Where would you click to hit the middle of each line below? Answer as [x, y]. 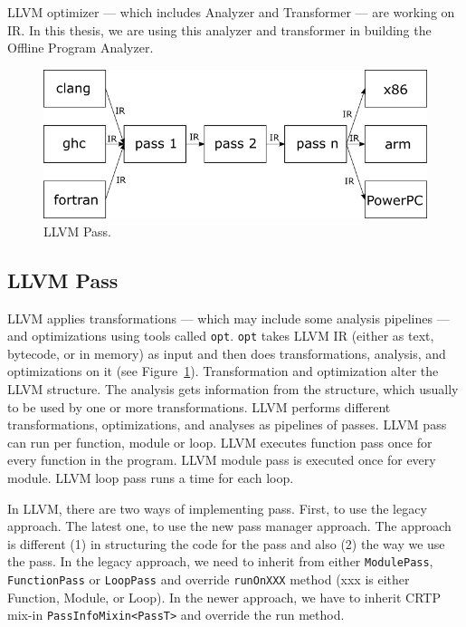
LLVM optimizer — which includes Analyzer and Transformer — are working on [231, 12]
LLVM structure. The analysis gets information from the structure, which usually [233, 389]
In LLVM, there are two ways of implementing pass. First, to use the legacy [217, 508]
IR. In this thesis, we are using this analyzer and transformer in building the [219, 29]
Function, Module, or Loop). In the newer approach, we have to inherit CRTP [224, 597]
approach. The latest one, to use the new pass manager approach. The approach [229, 526]
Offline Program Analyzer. [81, 48]
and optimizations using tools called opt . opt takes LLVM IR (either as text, [221, 336]
